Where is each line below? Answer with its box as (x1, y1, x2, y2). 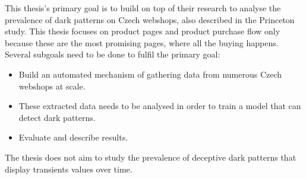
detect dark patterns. (18, 111, 96, 123)
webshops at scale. (18, 79, 86, 92)
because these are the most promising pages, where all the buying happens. (5, 36, 279, 49)
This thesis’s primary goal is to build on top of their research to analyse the (5, 2, 281, 14)
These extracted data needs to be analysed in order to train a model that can (18, 100, 301, 112)
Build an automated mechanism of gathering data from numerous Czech (18, 68, 282, 80)
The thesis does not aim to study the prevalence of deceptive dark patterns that (5, 151, 296, 163)
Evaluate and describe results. (18, 131, 128, 143)
